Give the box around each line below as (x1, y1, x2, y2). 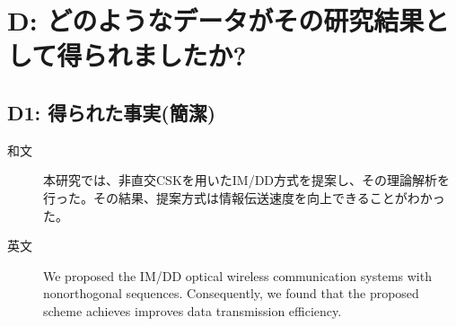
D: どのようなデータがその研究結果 (7, 2, 425, 39)
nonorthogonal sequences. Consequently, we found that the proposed (43, 284, 419, 303)
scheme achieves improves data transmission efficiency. (43, 301, 342, 320)
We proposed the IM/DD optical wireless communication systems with (43, 266, 432, 285)
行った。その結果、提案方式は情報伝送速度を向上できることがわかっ (43, 188, 445, 207)
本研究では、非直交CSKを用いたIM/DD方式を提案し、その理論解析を (43, 171, 451, 189)
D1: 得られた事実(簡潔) (7, 98, 216, 126)
